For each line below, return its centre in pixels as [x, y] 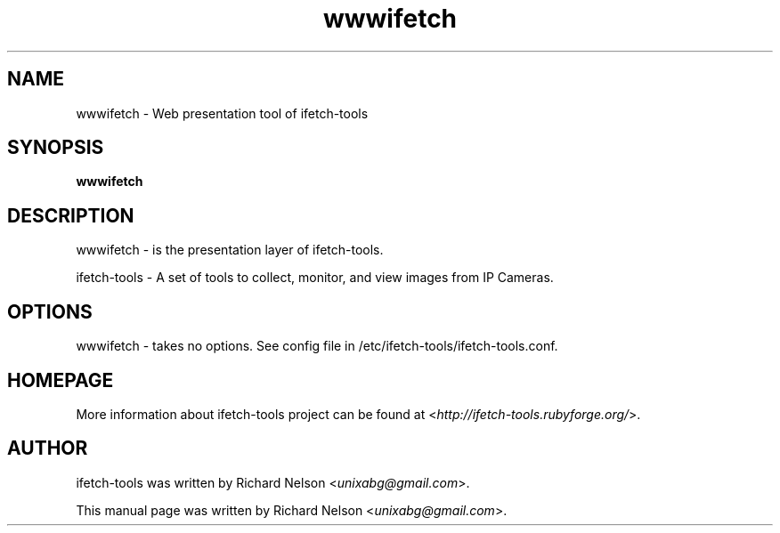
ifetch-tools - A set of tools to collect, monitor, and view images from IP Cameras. [315, 278]
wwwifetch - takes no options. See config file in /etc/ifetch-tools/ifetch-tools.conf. [317, 346]
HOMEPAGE [61, 380]
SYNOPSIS [56, 148]
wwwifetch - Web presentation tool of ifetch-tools [222, 113]
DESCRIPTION [71, 215]
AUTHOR [48, 448]
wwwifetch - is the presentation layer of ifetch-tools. [230, 250]
